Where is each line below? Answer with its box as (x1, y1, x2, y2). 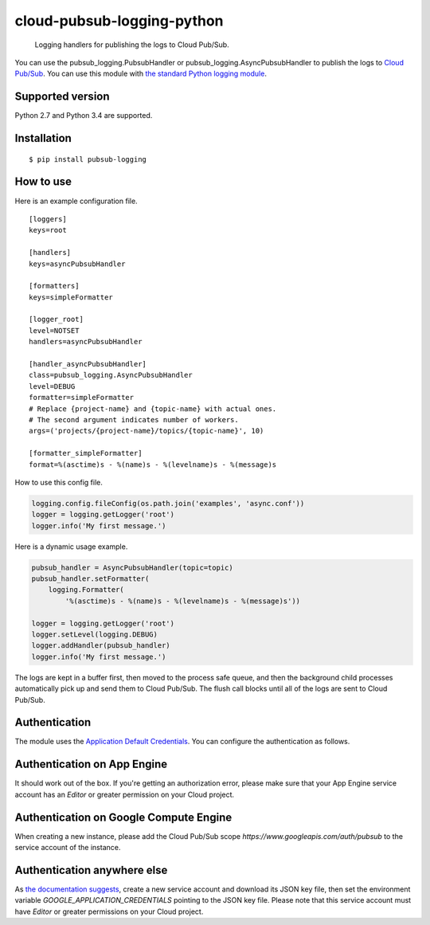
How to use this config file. (14, 477, 103, 487)
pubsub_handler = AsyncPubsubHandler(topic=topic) (31, 562, 234, 572)
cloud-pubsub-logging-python (14, 12, 224, 29)
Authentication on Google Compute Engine (14, 810, 233, 824)
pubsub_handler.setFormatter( (31, 574, 150, 583)
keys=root (29, 225, 67, 235)
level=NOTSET (29, 326, 80, 335)
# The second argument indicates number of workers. (29, 415, 239, 424)
